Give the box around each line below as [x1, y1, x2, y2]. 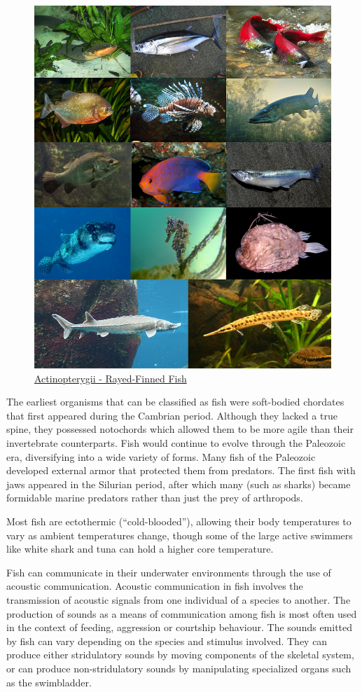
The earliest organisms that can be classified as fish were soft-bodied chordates [6, 394, 344, 409]
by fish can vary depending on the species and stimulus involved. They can [6, 633, 328, 648]
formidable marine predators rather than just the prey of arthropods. [6, 490, 303, 505]
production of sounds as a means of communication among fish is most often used [6, 606, 357, 621]
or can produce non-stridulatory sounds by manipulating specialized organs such [6, 660, 351, 675]
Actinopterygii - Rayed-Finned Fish [34, 371, 187, 385]
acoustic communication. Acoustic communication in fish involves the [6, 579, 303, 593]
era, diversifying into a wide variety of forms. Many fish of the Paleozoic [6, 449, 316, 464]
